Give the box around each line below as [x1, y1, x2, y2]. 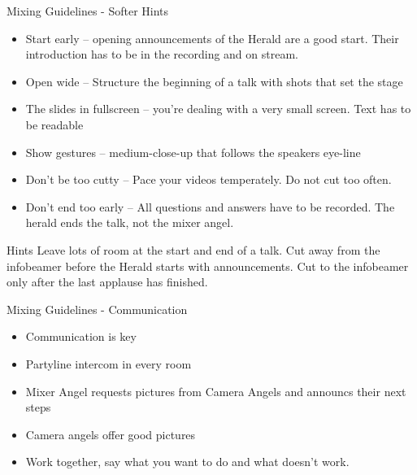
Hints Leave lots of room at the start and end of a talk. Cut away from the [7, 241, 380, 258]
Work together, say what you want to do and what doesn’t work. [25, 453, 350, 470]
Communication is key [25, 328, 137, 345]
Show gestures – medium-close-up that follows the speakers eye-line [25, 143, 361, 160]
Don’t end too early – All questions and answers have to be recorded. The [25, 198, 395, 215]
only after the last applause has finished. [7, 273, 208, 290]
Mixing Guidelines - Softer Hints [7, 2, 169, 19]
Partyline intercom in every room [25, 355, 192, 372]
